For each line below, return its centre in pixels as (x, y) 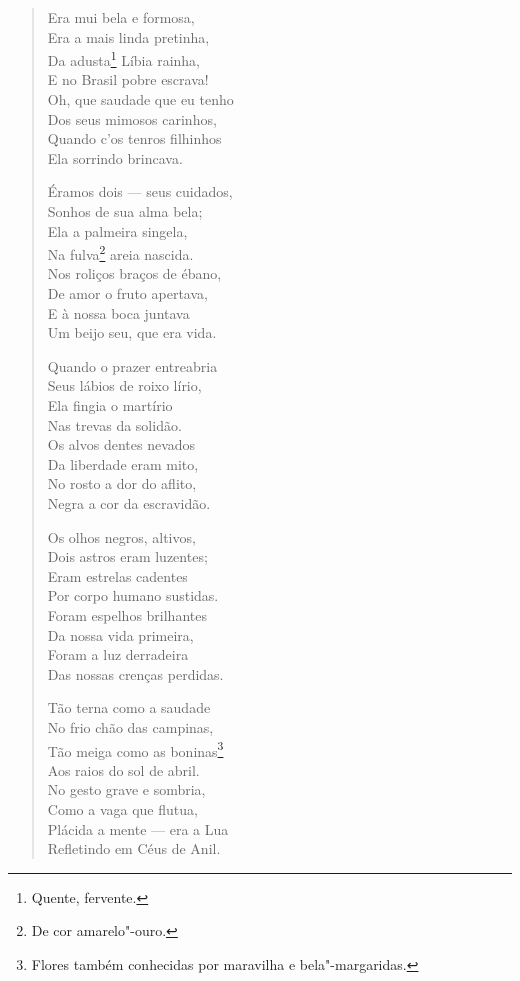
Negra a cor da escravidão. (129, 502)
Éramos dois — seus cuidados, (140, 191)
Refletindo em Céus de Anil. (134, 848)
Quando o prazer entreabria (132, 365)
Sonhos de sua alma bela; (125, 211)
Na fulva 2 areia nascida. (120, 252)
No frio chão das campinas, (130, 726)
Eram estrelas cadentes (117, 575)
